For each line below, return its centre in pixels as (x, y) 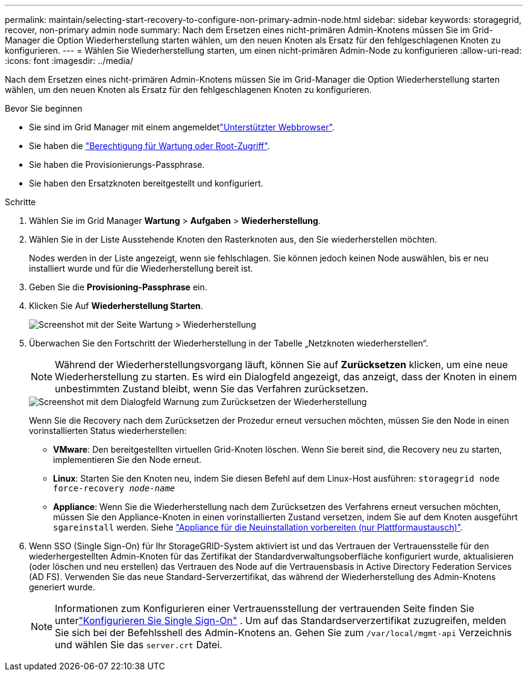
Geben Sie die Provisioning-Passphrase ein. (118, 287)
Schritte (20, 202)
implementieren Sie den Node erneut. (127, 460)
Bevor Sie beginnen (44, 108)
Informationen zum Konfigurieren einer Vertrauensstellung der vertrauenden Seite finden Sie (265, 608)
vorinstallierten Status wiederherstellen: (108, 431)
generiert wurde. (62, 587)
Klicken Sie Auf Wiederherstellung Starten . (116, 306)
